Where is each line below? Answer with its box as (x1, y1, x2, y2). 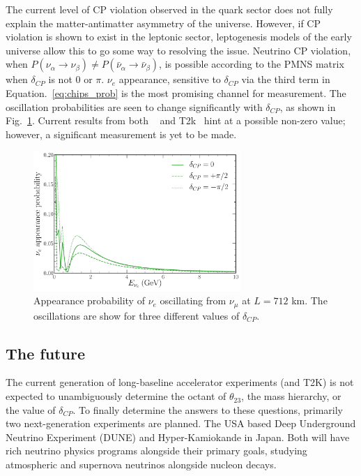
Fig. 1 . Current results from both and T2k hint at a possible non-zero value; (6, 113, 346, 128)
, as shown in (279, 99, 336, 114)
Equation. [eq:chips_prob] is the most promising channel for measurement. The (6, 85, 346, 100)
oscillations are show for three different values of (33, 308, 240, 322)
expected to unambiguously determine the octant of (6, 389, 226, 403)
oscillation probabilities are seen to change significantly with (6, 99, 263, 114)
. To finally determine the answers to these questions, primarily (72, 402, 344, 417)
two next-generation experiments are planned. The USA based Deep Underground (6, 416, 356, 431)
